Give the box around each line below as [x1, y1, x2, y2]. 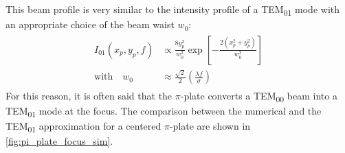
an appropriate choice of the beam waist [5, 17, 175, 32]
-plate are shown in [169, 118, 251, 132]
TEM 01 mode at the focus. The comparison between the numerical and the [5, 103, 322, 119]
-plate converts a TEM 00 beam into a [180, 88, 337, 104]
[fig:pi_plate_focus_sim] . [5, 133, 113, 148]
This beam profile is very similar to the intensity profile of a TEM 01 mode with [5, 2, 340, 18]
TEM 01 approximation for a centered [5, 118, 162, 134]
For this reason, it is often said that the [5, 88, 172, 102]
